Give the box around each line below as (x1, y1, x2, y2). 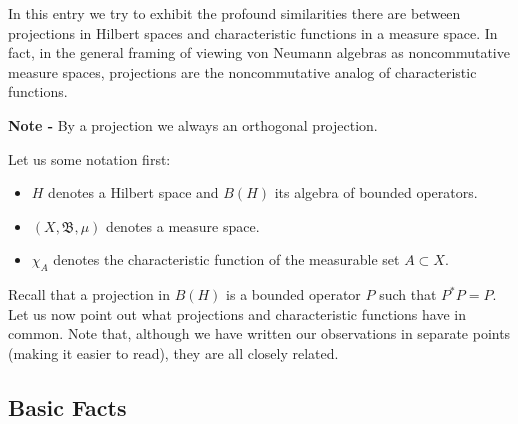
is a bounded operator (226, 284, 361, 305)
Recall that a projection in (8, 284, 171, 305)
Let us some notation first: (8, 148, 171, 169)
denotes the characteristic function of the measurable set (53, 249, 400, 270)
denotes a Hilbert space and (48, 182, 219, 203)
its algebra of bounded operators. (274, 182, 478, 203)
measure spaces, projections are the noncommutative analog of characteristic (8, 61, 477, 82)
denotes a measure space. (106, 215, 260, 236)
